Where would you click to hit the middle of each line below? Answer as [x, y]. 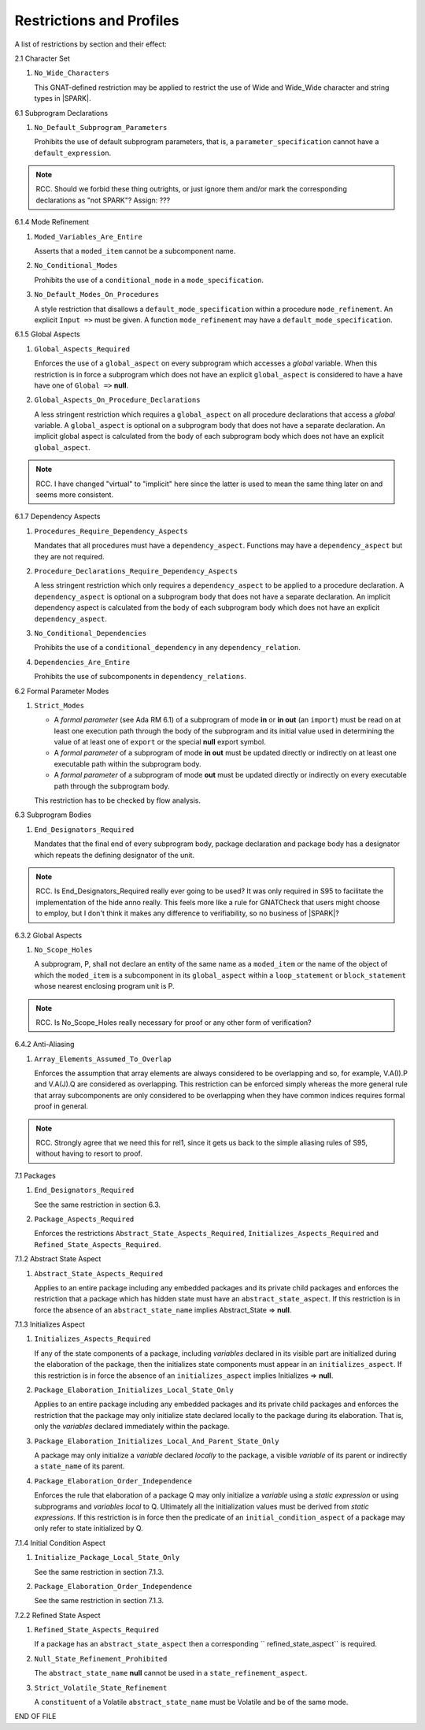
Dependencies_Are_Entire [82, 662]
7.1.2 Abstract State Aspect [58, 1259]
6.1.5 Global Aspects [47, 334]
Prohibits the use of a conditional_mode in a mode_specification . [149, 280]
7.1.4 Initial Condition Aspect [60, 1543]
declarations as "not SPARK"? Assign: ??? [103, 200]
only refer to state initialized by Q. [89, 1528]
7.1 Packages [35, 1175]
